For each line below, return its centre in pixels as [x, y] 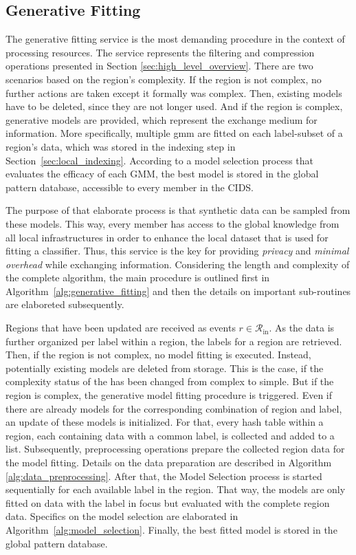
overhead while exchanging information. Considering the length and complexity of [178, 264]
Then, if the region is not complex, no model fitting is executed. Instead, [158, 355]
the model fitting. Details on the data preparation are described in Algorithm [169, 462]
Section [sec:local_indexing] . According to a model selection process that [159, 160]
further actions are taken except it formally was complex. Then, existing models [174, 92]
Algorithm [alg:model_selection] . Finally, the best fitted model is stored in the [171, 529]
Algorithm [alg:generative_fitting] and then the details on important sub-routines [178, 291]
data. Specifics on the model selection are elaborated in [122, 516]
